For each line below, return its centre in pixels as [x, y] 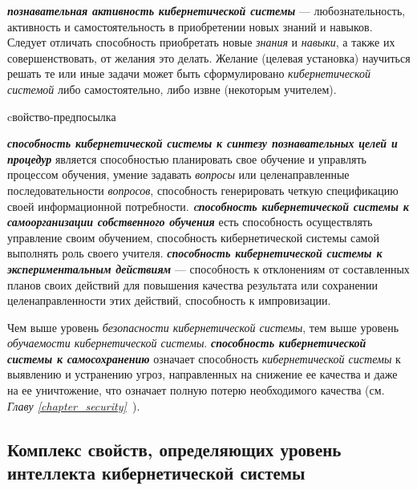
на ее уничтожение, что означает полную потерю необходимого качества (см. [196, 390]
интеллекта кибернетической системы [156, 473]
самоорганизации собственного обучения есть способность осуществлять [190, 222]
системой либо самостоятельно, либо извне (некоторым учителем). [172, 89]
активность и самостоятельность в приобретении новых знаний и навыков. [190, 26]
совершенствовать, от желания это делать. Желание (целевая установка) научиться [209, 57]
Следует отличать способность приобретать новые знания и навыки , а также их [201, 42]
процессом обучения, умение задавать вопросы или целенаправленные [178, 174]
